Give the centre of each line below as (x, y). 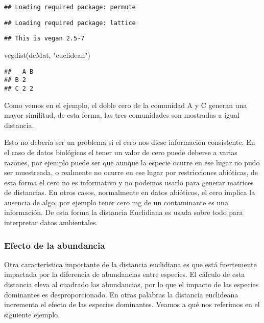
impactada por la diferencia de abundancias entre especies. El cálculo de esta (125, 274)
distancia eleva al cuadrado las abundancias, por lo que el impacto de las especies (131, 284)
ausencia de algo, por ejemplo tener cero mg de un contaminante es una (116, 202)
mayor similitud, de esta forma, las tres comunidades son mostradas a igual (122, 115)
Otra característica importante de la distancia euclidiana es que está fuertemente (130, 264)
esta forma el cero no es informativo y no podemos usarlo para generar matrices (129, 182)
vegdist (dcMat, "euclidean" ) (47, 55)
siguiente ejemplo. (32, 314)
